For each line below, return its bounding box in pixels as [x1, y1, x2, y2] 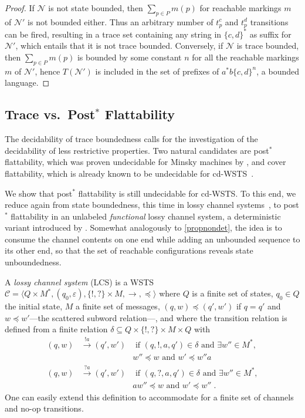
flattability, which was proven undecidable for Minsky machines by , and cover [5, 156, 286, 168]
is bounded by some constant [77, 50, 182, 63]
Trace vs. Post [5, 105, 96, 123]
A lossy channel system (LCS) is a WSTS [5, 275, 154, 288]
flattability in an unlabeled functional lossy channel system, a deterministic [11, 210, 281, 222]
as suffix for [249, 28, 292, 40]
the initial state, [5, 300, 63, 312]
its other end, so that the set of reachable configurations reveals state [5, 244, 253, 257]
